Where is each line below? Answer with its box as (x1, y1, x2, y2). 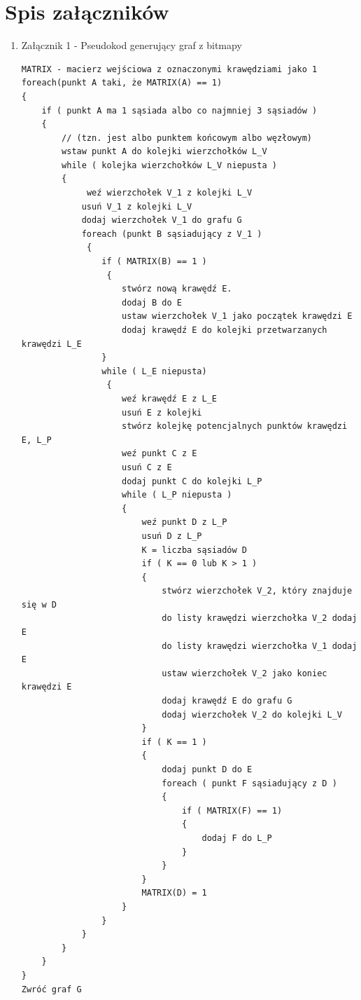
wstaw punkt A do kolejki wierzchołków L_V (62, 146, 267, 157)
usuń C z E (121, 462, 172, 472)
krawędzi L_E (21, 338, 82, 349)
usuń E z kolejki (121, 407, 202, 418)
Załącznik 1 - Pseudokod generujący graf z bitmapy (21, 38, 242, 53)
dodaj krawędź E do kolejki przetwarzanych (121, 325, 327, 335)
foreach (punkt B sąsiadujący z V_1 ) (81, 228, 262, 239)
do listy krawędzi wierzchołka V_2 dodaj (162, 613, 358, 624)
